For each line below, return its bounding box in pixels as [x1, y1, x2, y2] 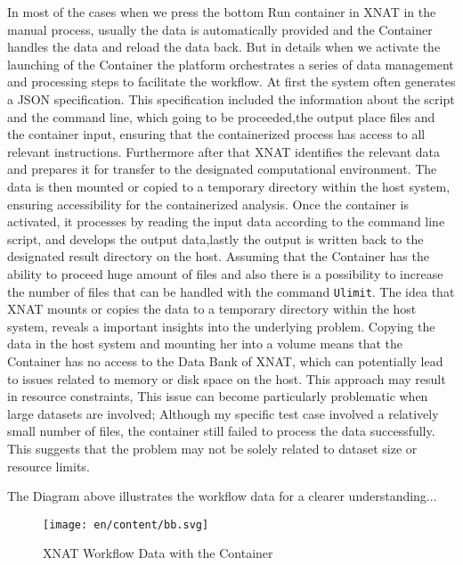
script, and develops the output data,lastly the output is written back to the [7, 229, 424, 248]
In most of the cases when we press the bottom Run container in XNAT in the [7, 3, 436, 20]
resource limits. [7, 456, 90, 475]
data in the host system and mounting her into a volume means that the [7, 334, 403, 353]
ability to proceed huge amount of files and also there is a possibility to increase [7, 264, 443, 282]
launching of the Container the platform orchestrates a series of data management [7, 54, 454, 73]
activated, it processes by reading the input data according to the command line [7, 212, 445, 231]
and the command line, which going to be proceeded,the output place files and [7, 107, 435, 126]
